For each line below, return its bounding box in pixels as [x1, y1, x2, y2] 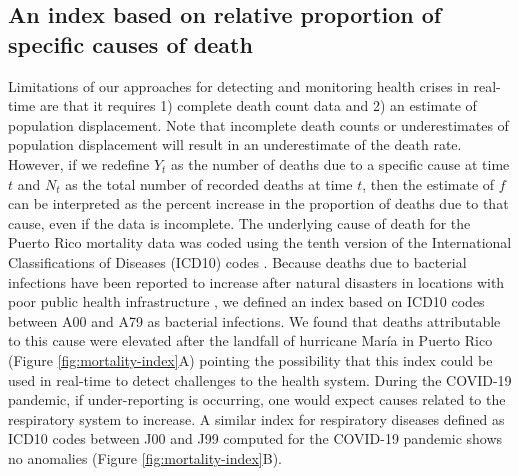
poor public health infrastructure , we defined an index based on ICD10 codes [8, 291, 485, 312]
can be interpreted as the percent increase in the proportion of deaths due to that [8, 193, 509, 214]
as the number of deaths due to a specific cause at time [171, 153, 510, 174]
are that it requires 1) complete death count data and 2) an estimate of [39, 95, 477, 116]
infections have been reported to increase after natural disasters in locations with [8, 271, 505, 292]
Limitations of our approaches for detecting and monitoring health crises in [8, 75, 469, 96]
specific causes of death [8, 28, 253, 59]
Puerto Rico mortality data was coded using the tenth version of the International [8, 232, 512, 253]
